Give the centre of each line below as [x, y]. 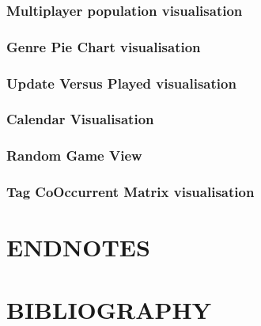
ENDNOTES [78, 247]
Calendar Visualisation [80, 119]
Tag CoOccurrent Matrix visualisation [130, 192]
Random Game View [74, 155]
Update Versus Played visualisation [121, 83]
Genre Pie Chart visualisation [104, 46]
